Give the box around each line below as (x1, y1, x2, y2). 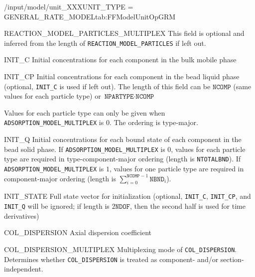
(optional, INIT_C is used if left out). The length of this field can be (4, 81, 211, 91)
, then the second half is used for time (129, 201, 246, 211)
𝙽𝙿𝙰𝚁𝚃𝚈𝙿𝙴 (104, 93, 134, 101)
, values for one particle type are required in (109, 163, 244, 174)
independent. (4, 264, 43, 274)
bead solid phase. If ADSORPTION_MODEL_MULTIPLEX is (4, 143, 165, 154)
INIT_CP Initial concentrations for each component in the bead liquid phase (4, 71, 240, 82)
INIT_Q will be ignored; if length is (4, 201, 110, 211)
